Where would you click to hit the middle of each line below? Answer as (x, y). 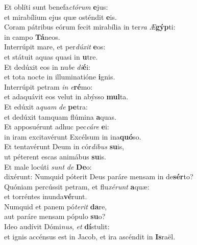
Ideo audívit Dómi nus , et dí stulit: (57, 226)
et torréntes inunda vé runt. (46, 196)
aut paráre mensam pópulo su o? (55, 216)
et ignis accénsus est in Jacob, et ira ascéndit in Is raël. (90, 236)
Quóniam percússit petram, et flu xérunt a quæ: (77, 186)
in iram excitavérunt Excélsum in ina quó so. (73, 136)
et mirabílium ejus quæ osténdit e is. (60, 17)
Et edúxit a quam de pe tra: (46, 106)
